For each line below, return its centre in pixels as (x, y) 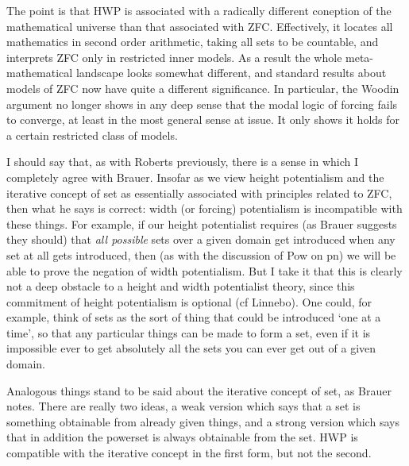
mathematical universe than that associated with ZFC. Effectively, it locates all (200, 26)
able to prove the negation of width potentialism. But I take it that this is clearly (204, 270)
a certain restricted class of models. (92, 135)
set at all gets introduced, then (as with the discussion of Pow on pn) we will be (201, 254)
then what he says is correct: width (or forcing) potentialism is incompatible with (204, 208)
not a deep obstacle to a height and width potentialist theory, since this (181, 286)
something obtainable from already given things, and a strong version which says (203, 421)
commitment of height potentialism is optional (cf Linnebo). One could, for (189, 301)
